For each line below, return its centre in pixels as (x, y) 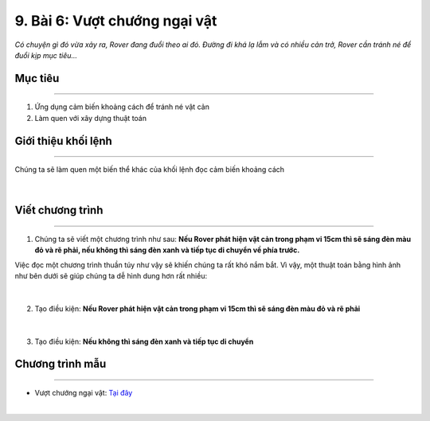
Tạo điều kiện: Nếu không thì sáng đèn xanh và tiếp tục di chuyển (144, 341)
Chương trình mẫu (61, 364)
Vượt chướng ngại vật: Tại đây (84, 393)
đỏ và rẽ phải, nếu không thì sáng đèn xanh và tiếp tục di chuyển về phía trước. (167, 250)
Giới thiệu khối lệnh (64, 140)
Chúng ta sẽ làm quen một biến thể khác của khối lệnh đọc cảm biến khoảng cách (150, 170)
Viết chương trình (59, 210)
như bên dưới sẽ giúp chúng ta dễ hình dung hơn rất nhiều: (111, 276)
